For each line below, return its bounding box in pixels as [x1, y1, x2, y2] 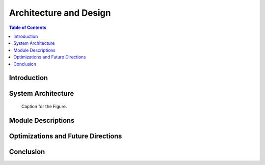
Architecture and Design [9, 7, 111, 18]
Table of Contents [9, 25, 47, 30]
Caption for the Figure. [21, 103, 67, 109]
